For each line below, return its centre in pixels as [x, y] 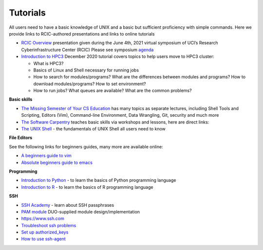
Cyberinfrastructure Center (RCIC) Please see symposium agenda [87, 50]
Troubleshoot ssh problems [49, 225]
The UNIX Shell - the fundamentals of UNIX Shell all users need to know [93, 129]
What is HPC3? [48, 63]
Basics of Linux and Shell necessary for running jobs [86, 70]
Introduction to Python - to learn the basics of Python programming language [99, 180]
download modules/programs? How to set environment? [90, 84]
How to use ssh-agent [43, 239]
